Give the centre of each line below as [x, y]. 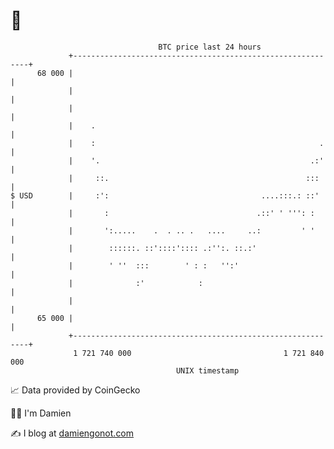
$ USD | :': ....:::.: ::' [165, 195]
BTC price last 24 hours [210, 47]
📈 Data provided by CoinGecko [75, 390]
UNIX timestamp [207, 370]
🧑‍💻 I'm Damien [41, 413]
